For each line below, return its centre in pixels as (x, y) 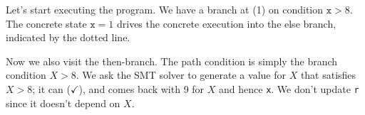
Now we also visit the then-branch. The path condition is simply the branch (172, 61)
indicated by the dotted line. (68, 37)
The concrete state (46, 23)
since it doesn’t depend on (63, 103)
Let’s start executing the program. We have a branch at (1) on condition (165, 9)
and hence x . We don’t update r (289, 88)
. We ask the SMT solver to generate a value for (181, 75)
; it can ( (51, 88)
